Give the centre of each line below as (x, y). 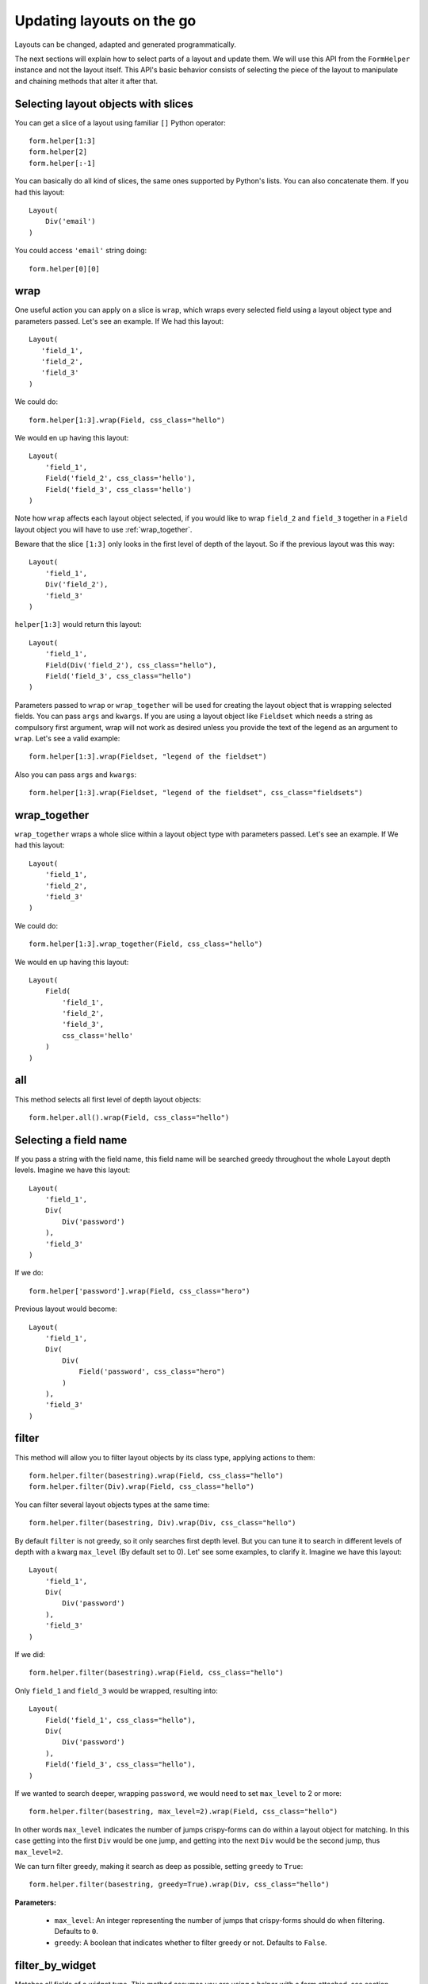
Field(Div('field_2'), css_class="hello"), (131, 665)
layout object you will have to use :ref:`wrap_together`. (103, 529)
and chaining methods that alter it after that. (86, 81)
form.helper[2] (58, 152)
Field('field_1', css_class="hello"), (120, 1720)
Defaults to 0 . (76, 1932)
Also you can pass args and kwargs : (76, 775)
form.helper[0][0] (65, 269)
